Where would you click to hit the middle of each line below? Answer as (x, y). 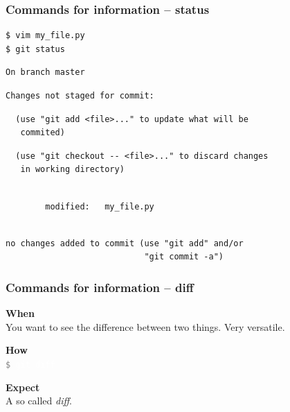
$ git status (35, 49)
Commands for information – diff (100, 287)
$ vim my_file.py (45, 36)
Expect (23, 387)
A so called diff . (39, 401)
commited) (43, 133)
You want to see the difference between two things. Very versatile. (145, 326)
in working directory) (72, 170)
